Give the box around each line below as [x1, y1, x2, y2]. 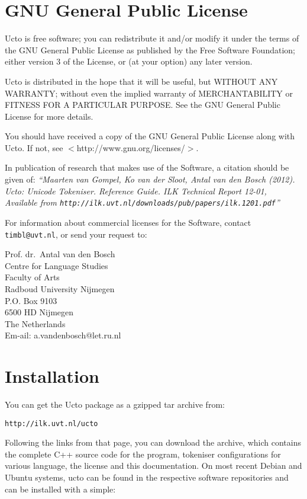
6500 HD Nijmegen [5, 306, 74, 318]
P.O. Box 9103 [5, 294, 57, 306]
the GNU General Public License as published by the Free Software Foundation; [5, 43, 295, 56]
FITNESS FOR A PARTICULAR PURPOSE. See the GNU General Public [5, 98, 280, 111]
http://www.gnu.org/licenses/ [76, 141, 185, 153]
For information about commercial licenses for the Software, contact [5, 216, 251, 228]
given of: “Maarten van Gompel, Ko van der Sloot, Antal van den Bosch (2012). [5, 173, 295, 185]
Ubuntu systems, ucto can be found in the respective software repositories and [5, 471, 289, 484]
